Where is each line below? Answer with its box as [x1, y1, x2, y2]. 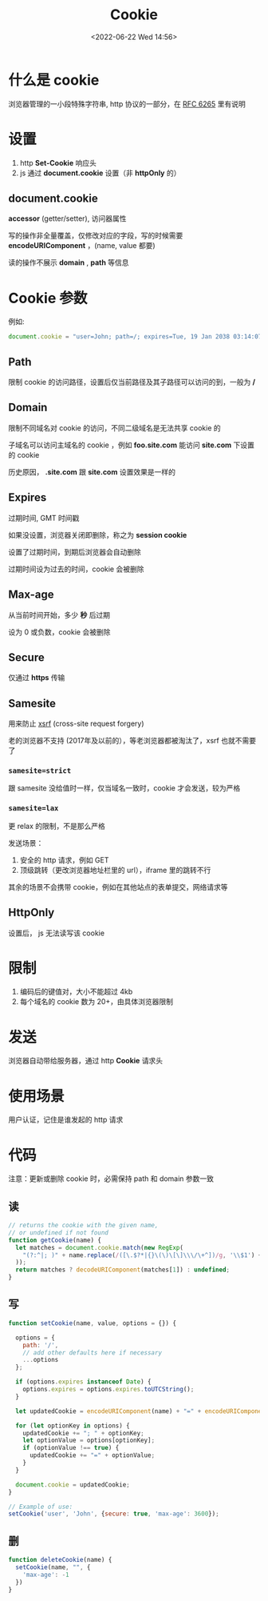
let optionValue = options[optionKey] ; [22, 1436, 156, 1445]
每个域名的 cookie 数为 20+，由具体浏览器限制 [19, 997, 174, 1007]
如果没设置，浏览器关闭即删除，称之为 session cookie [8, 530, 187, 539]
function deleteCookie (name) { [8, 1556, 112, 1564]
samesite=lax [8, 804, 59, 813]
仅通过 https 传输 [8, 673, 65, 682]
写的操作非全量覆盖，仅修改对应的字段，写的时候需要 [8, 230, 183, 241]
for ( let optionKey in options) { [15, 1422, 130, 1430]
